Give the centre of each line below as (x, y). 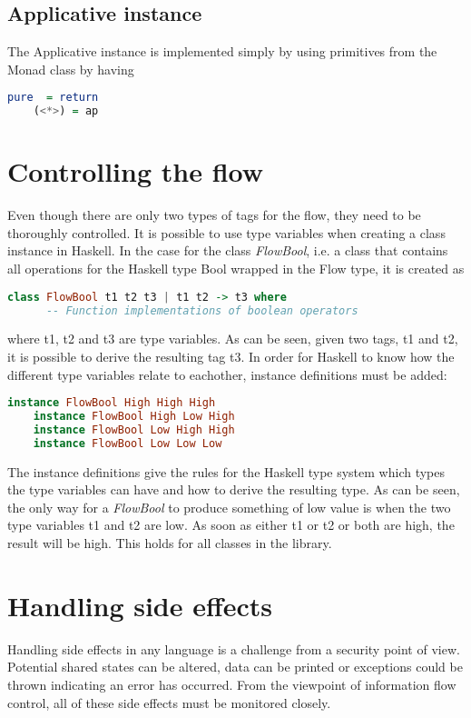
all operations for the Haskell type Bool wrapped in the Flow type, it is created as (236, 269)
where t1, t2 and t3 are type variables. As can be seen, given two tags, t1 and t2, (233, 339)
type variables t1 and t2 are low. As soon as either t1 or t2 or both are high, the (231, 525)
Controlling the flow (136, 171)
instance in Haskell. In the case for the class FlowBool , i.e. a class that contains (228, 250)
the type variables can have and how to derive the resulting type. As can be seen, (234, 489)
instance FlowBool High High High (112, 403)
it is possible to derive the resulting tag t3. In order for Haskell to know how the (231, 356)
